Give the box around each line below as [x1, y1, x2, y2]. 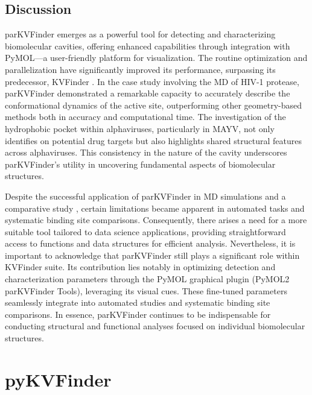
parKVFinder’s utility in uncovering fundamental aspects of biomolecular [5, 157, 276, 170]
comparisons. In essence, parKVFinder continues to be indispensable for [5, 308, 271, 320]
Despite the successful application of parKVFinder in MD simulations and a [5, 189, 286, 202]
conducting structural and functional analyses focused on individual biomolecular [5, 320, 305, 332]
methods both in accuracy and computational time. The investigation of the [5, 110, 286, 123]
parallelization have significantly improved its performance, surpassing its [5, 63, 276, 75]
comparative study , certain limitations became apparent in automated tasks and [5, 201, 305, 214]
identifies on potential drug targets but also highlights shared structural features [5, 134, 302, 147]
